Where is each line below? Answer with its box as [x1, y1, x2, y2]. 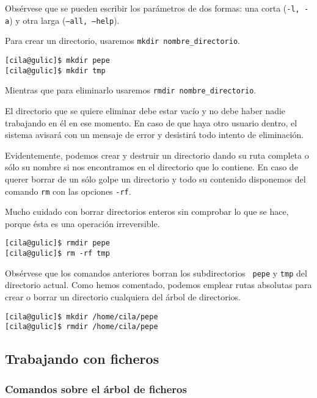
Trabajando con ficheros [5, 349, 159, 368]
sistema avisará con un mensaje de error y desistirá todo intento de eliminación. [5, 128, 304, 141]
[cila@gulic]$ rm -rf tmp [5, 249, 110, 258]
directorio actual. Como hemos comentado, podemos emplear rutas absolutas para [5, 278, 312, 291]
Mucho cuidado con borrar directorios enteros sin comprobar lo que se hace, [5, 205, 289, 218]
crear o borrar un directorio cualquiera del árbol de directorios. [5, 290, 241, 303]
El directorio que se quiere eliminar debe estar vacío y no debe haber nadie [5, 104, 286, 117]
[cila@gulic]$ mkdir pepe [5, 56, 110, 65]
